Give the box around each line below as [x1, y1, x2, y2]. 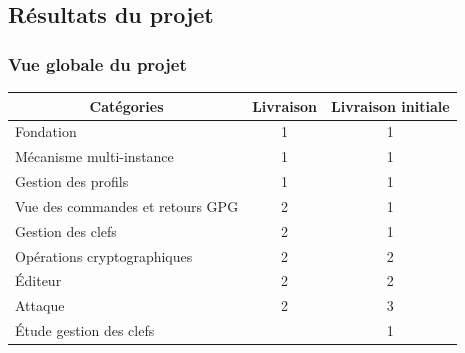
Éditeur [15, 270, 62, 291]
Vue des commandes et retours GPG [15, 195, 239, 216]
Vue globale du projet [8, 51, 187, 76]
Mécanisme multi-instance [15, 146, 174, 167]
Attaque [15, 295, 65, 316]
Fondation [15, 121, 77, 142]
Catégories [89, 95, 164, 116]
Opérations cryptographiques [15, 245, 193, 266]
